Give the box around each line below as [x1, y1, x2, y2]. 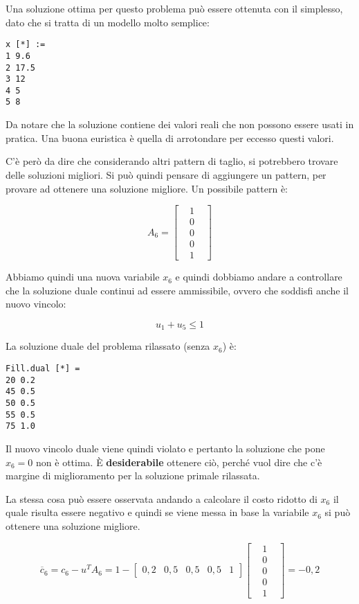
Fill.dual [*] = [6, 364, 80, 374]
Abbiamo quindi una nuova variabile [6, 269, 160, 284]
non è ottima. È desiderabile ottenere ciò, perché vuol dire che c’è [36, 454, 322, 469]
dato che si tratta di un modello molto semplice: [6, 15, 210, 29]
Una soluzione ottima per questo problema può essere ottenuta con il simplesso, [6, 1, 343, 15]
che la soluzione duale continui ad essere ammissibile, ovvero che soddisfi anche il [6, 283, 349, 297]
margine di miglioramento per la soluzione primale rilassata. [6, 468, 260, 483]
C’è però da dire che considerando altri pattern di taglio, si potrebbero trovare [6, 154, 338, 168]
